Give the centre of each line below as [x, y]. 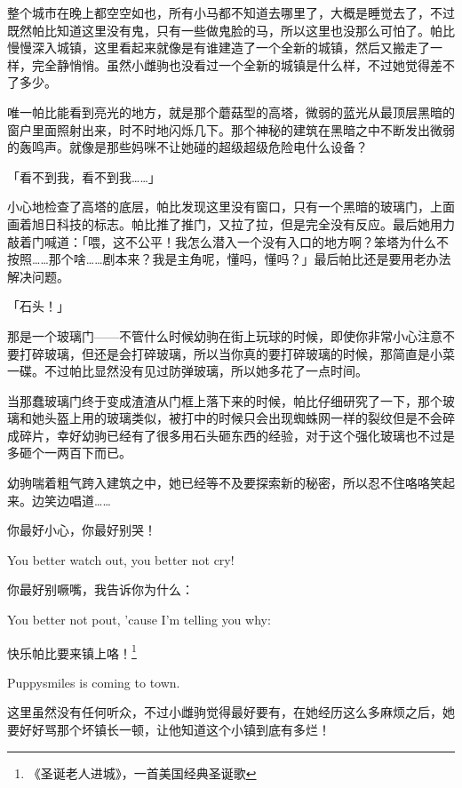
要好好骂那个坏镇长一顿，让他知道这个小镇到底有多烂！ [169, 730]
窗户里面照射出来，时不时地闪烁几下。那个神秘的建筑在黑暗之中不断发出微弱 [231, 129]
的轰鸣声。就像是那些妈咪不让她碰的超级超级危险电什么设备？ [187, 147]
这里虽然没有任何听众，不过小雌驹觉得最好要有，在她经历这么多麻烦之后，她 [231, 712]
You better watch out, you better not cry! [121, 559]
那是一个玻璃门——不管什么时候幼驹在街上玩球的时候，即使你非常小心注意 [225, 335]
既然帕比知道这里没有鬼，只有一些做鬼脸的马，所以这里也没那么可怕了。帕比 [231, 30]
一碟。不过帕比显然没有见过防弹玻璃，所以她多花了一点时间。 [187, 371]
